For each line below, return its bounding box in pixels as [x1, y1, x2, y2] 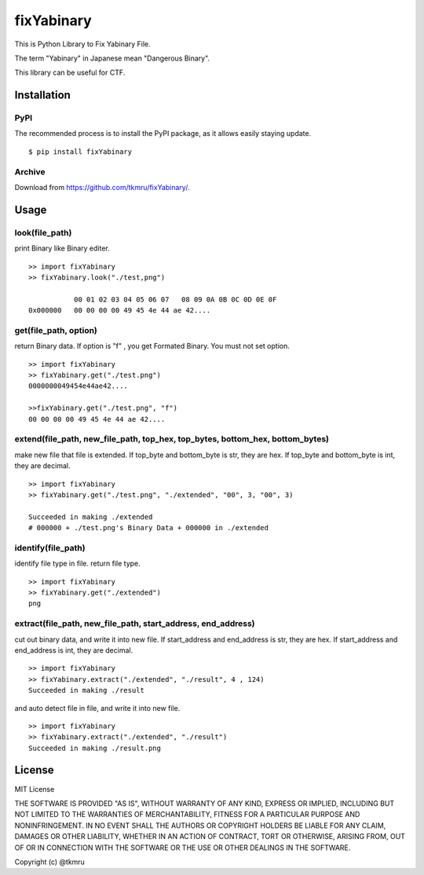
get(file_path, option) [14, 324, 98, 335]
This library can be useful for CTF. [14, 68, 126, 78]
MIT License [14, 784, 55, 793]
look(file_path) [14, 227, 72, 238]
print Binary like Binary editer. [14, 243, 110, 253]
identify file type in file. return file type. [14, 558, 141, 569]
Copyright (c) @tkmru [14, 857, 86, 866]
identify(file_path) [14, 542, 86, 553]
